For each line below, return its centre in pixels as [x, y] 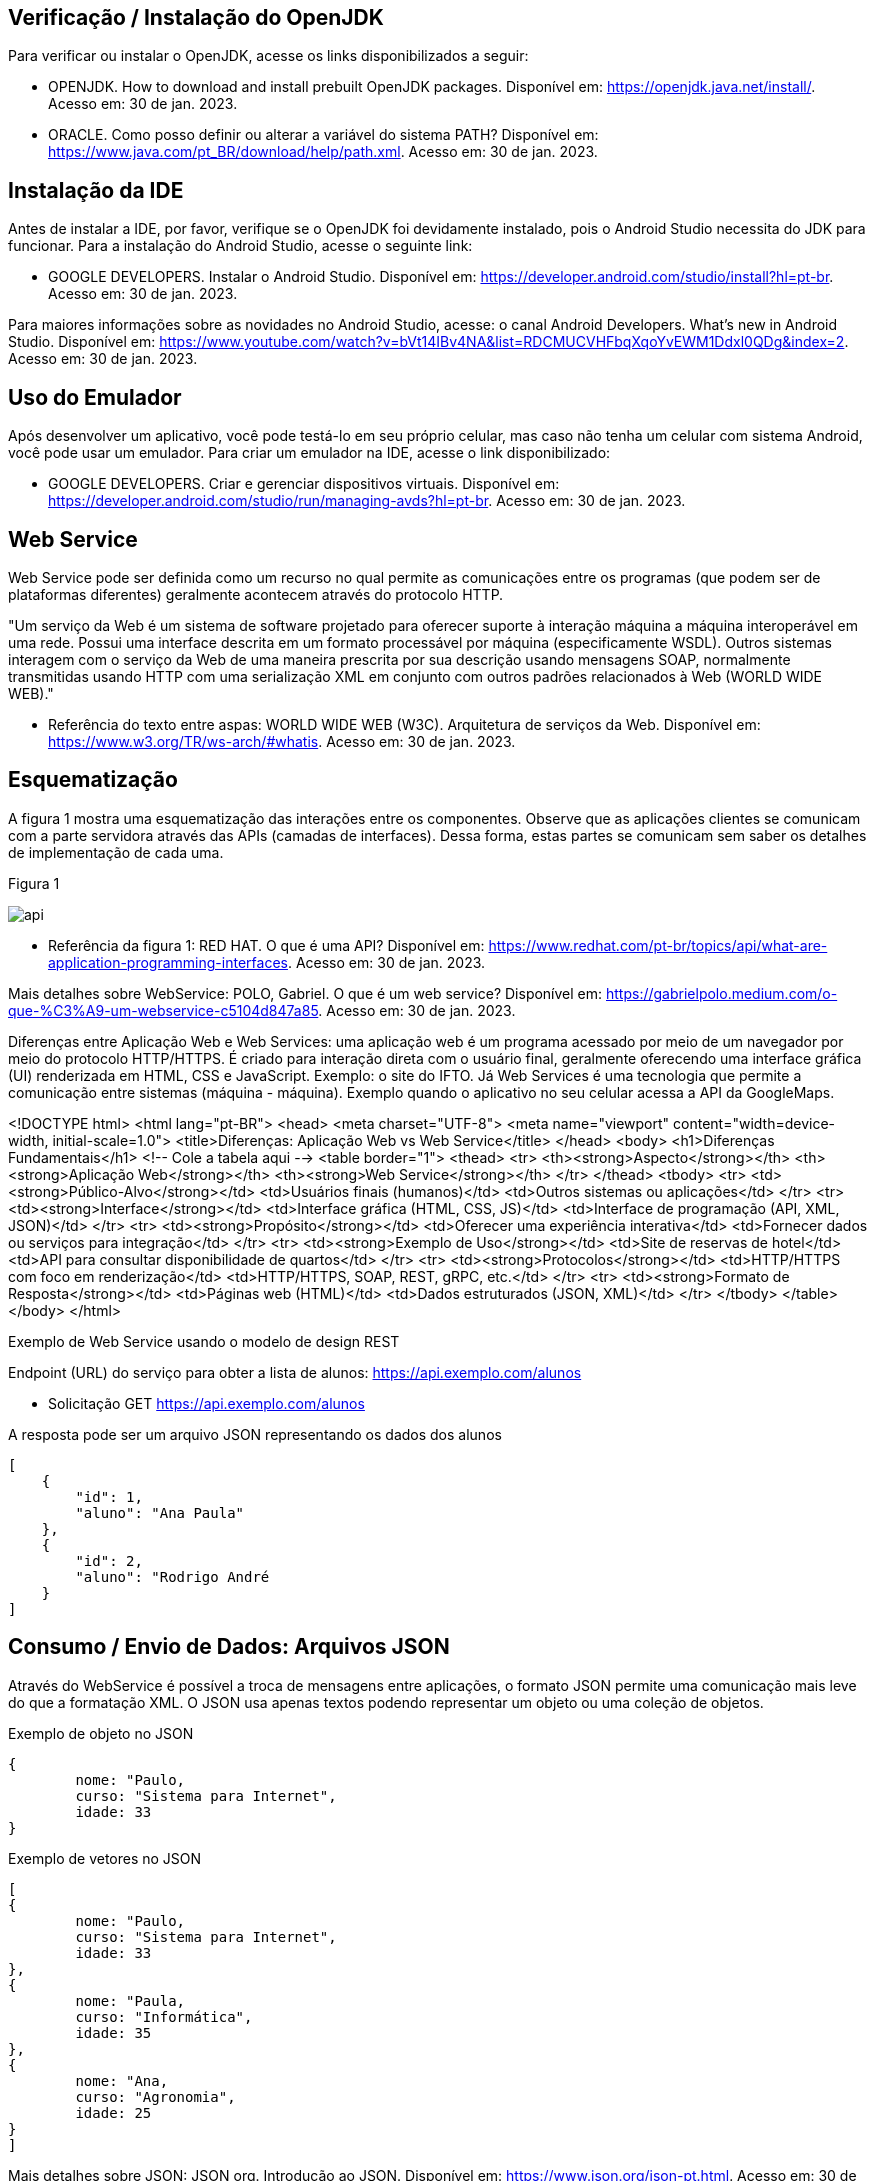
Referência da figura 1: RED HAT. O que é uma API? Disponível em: [266, 945]
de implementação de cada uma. [116, 852]
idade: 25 [113, 2112]
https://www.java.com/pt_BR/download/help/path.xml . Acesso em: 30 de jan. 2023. [323, 152]
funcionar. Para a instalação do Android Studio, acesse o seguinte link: [240, 246]
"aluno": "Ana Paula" [160, 1512]
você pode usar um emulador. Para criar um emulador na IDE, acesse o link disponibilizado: [309, 453]
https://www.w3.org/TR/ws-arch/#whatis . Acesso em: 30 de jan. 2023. [282, 741]
